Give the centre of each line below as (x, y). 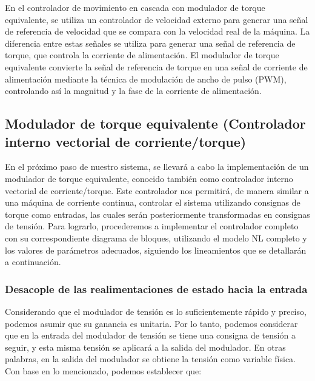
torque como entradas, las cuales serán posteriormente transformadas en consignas (157, 214)
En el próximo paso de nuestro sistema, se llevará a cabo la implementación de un (157, 167)
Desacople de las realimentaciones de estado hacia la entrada (156, 288)
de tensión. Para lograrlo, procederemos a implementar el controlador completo (152, 226)
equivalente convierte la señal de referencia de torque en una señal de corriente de (156, 66)
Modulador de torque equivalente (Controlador (155, 123)
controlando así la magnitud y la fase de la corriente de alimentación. (133, 91)
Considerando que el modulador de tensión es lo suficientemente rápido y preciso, (156, 311)
